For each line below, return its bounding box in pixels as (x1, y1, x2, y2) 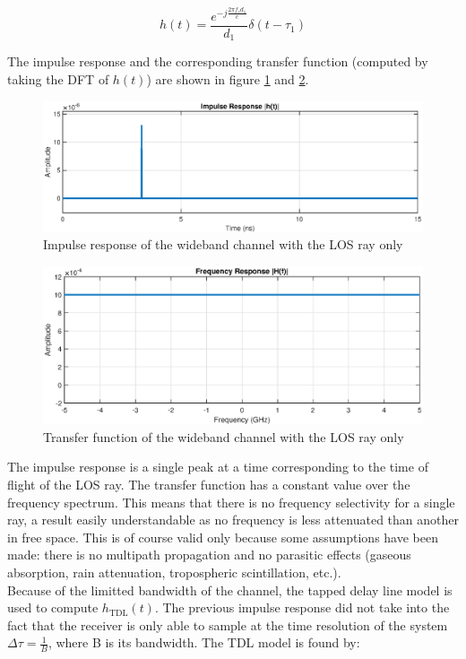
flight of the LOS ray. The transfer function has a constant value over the (7, 475, 410, 494)
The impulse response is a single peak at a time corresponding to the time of (7, 457, 428, 476)
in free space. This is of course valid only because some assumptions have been (7, 527, 438, 546)
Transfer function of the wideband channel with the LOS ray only (43, 427, 404, 446)
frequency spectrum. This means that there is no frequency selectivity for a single (7, 492, 455, 511)
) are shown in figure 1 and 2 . (146, 69, 309, 88)
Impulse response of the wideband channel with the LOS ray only (43, 235, 403, 254)
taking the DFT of (7, 69, 109, 88)
